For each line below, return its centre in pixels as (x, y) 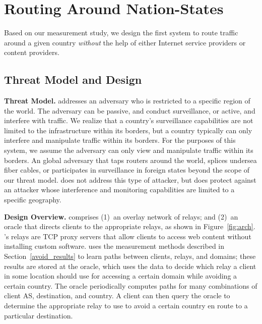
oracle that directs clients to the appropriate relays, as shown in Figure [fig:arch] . (130, 226)
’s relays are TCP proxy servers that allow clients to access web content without (128, 236)
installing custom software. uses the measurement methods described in (114, 246)
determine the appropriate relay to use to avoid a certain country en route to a (126, 305)
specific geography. (33, 200)
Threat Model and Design (73, 79)
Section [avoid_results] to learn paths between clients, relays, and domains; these (130, 256)
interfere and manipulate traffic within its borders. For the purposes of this (120, 140)
